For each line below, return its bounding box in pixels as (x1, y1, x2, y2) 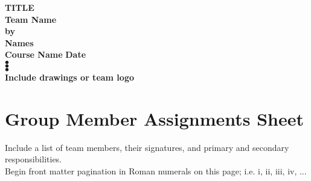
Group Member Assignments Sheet (5, 106, 304, 130)
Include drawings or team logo (5, 70, 134, 83)
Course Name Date (5, 48, 86, 61)
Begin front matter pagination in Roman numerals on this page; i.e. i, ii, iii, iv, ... (5, 164, 307, 177)
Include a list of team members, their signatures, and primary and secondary (5, 141, 289, 153)
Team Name (5, 13, 57, 25)
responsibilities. (5, 153, 62, 165)
